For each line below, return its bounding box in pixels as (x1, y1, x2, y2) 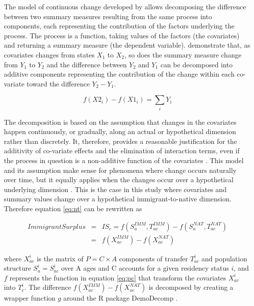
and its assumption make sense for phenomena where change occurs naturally (4, 165, 237, 175)
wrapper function (4, 293, 56, 303)
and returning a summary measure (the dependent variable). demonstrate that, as (4, 40, 251, 50)
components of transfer (119, 253, 188, 263)
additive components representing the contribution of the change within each (4, 69, 235, 79)
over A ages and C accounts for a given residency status (61, 263, 229, 273)
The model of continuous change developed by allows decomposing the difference (4, 1, 246, 11)
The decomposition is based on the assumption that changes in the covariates (4, 116, 237, 127)
